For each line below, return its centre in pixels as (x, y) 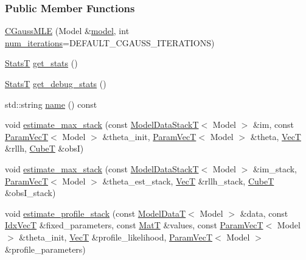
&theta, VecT (276, 136)
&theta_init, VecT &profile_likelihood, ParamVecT (116, 237)
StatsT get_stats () (41, 63)
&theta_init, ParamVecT (149, 136)
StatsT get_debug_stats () (56, 83)
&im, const (273, 125)
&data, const (264, 213)
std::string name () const (51, 104)
